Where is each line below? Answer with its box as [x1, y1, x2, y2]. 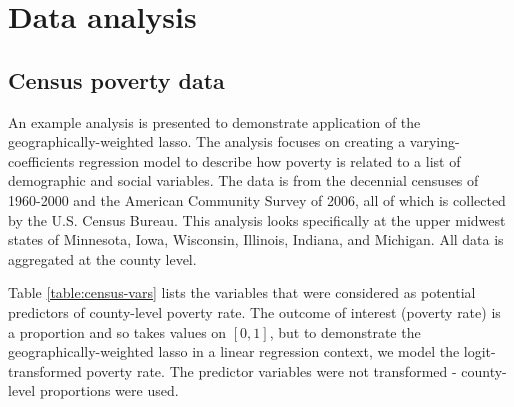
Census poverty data [8, 64, 225, 95]
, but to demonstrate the [269, 321, 421, 342]
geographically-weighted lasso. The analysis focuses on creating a [8, 131, 406, 152]
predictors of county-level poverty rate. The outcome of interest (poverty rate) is [8, 301, 501, 322]
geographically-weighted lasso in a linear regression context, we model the [8, 341, 460, 362]
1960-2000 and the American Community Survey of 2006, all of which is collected [8, 189, 506, 210]
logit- [463, 341, 496, 362]
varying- [409, 131, 460, 152]
